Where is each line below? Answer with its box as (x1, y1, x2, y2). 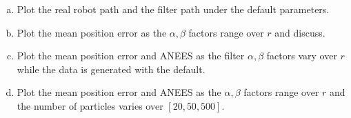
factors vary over (266, 48, 337, 63)
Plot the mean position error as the (17, 25, 167, 39)
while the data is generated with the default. (17, 61, 205, 76)
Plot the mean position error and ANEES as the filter (17, 48, 245, 63)
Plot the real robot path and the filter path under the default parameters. (17, 2, 330, 16)
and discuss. (274, 25, 325, 39)
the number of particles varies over (17, 98, 163, 112)
